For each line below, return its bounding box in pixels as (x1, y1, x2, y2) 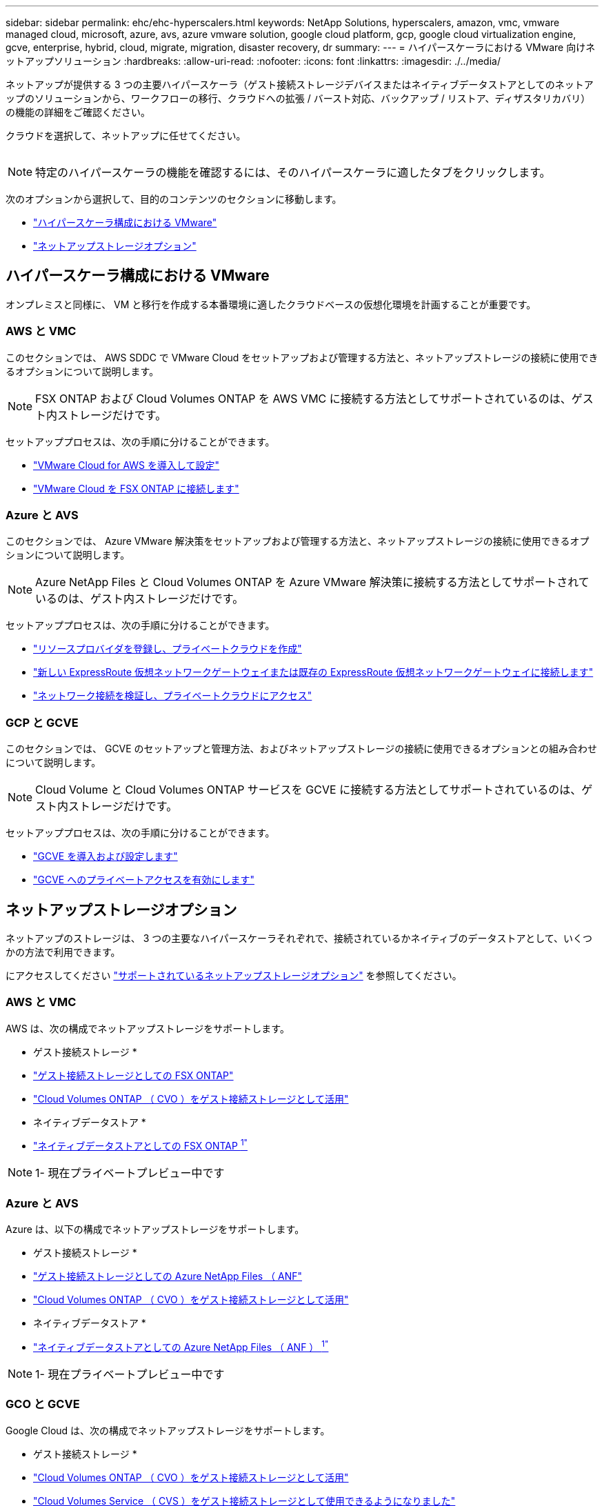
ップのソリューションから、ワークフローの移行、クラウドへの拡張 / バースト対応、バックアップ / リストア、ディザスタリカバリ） (6, 92, 591, 104)
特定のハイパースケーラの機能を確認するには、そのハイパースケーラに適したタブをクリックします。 (35, 165, 551, 179)
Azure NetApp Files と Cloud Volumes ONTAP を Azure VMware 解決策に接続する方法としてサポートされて (35, 575, 590, 590)
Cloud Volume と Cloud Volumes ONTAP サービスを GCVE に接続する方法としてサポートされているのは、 (35, 783, 582, 797)
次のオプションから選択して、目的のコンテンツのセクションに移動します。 (6, 193, 342, 205)
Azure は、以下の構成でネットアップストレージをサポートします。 (6, 1223, 305, 1236)
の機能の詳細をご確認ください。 (6, 106, 150, 118)
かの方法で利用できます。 (6, 945, 121, 958)
